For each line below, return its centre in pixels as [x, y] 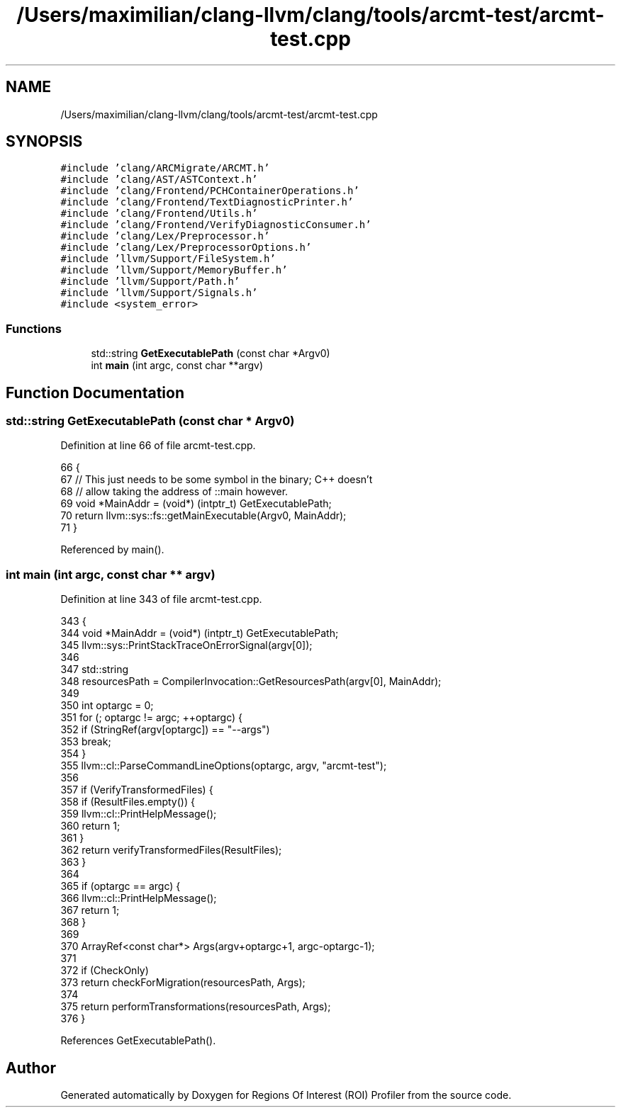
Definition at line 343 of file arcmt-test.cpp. [161, 599]
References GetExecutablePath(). [138, 1041]
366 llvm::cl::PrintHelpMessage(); [139, 898]
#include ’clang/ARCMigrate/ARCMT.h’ [165, 168]
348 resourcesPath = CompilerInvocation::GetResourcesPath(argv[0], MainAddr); [251, 682]
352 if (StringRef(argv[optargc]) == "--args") [165, 730]
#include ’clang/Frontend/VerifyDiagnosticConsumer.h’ [216, 225]
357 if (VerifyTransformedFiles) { [137, 790]
